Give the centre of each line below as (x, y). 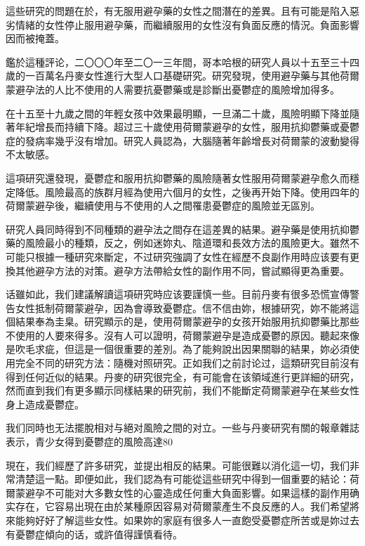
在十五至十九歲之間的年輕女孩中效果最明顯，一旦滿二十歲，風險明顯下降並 (178, 113)
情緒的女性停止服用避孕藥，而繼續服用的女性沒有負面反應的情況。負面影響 (187, 24)
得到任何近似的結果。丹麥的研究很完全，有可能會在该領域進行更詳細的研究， (182, 376)
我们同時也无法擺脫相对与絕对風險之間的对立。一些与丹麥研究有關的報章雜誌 (182, 428)
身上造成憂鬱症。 (45, 404)
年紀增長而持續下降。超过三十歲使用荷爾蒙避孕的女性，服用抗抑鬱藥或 (177, 127)
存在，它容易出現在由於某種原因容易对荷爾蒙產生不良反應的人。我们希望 (182, 506)
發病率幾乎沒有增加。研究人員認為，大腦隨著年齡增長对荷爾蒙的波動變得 (192, 140)
